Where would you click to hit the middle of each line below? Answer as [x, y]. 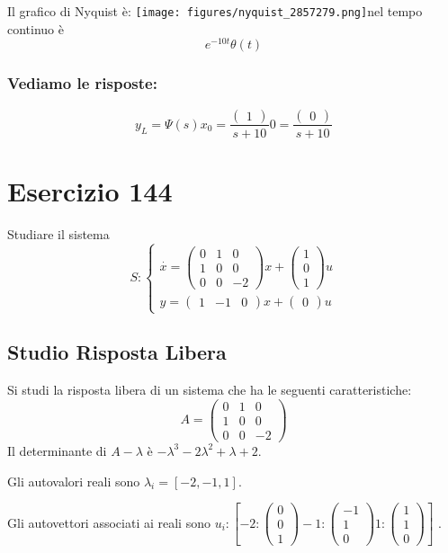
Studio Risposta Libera [117, 352]
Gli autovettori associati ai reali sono [109, 522]
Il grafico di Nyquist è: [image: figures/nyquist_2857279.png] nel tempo [215, 11]
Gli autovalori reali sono [74, 481]
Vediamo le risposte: [82, 83]
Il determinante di [57, 450]
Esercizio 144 [90, 190]
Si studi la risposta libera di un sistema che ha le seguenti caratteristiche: [210, 390]
